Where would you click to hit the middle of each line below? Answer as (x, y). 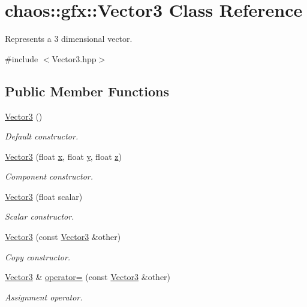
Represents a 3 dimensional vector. (69, 39)
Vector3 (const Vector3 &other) (63, 237)
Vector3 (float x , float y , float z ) (63, 156)
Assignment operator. (44, 297)
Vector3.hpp (74, 58)
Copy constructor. (38, 256)
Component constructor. (49, 176)
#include (22, 58)
